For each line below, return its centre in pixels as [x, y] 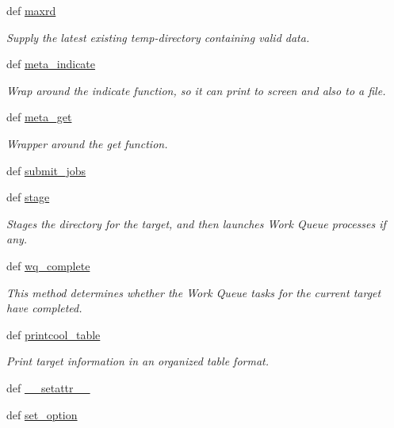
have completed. [44, 308]
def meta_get [39, 117]
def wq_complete [48, 265]
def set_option [42, 414]
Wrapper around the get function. [87, 143]
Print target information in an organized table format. [138, 361]
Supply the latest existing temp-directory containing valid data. [158, 37]
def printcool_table [54, 334]
